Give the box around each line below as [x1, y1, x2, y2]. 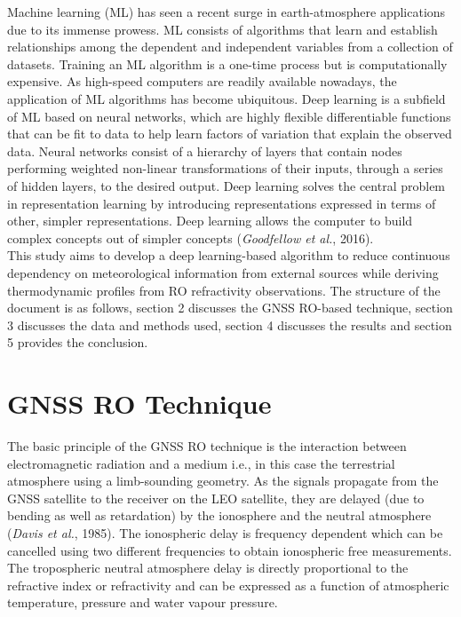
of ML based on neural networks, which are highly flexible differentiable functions [7, 107, 451, 125]
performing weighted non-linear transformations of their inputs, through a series [7, 159, 443, 178]
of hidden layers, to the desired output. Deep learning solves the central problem [7, 176, 446, 194]
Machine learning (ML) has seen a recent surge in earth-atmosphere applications [7, 3, 446, 20]
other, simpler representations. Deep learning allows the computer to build [7, 211, 413, 230]
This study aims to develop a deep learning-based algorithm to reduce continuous [7, 246, 450, 265]
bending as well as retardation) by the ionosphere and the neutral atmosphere [7, 506, 432, 525]
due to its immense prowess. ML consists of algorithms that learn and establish [7, 20, 438, 38]
